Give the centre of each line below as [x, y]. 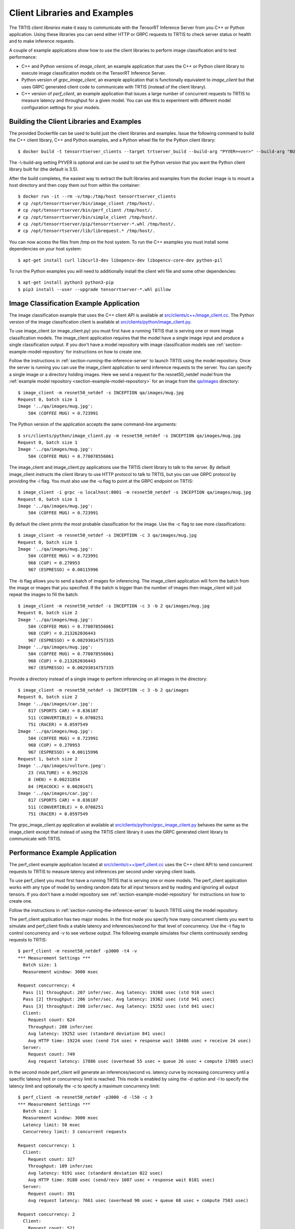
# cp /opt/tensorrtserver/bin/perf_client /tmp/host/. [85, 210]
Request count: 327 [51, 1159]
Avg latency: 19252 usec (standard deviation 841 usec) [97, 1034]
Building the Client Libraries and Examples [75, 121]
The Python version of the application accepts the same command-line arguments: [93, 424]
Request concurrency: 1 [46, 1145]
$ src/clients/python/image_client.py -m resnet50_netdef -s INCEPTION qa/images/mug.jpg [129, 436]
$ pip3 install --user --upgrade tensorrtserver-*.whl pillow [94, 289]
